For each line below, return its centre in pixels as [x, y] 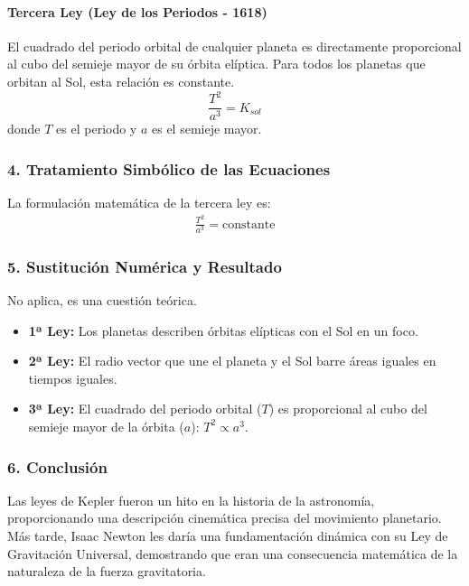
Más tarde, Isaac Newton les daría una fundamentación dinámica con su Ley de [228, 535]
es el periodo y [97, 129]
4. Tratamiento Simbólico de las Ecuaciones [169, 168]
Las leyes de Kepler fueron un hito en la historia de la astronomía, [191, 500]
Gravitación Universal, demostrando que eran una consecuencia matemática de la [233, 553]
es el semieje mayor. [206, 129]
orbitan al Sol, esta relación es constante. [121, 81]
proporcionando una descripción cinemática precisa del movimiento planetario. [225, 518]
